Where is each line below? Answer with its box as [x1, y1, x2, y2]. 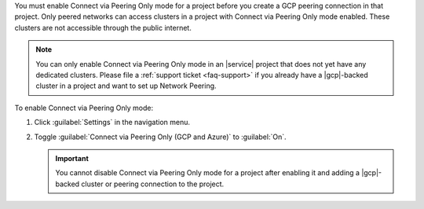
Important [55, 153, 90, 163]
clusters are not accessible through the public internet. [14, 23, 192, 32]
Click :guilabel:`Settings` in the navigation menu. [34, 118, 191, 127]
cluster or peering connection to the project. [81, 179, 225, 189]
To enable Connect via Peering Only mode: [14, 103, 153, 112]
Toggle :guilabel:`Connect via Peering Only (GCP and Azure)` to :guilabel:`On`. [34, 132, 287, 141]
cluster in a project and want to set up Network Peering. [35, 81, 217, 90]
